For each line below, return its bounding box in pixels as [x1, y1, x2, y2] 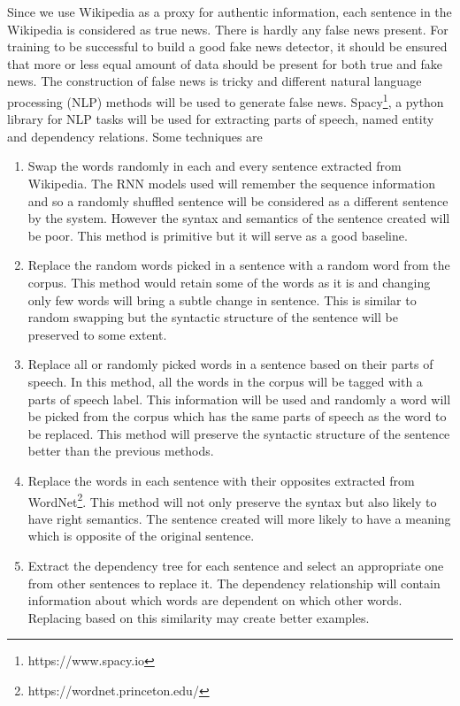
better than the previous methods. [27, 441, 214, 460]
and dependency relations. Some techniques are [7, 127, 263, 145]
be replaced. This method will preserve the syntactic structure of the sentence [27, 424, 450, 442]
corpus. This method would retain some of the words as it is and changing [27, 272, 431, 291]
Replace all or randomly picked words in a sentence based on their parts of [27, 355, 433, 373]
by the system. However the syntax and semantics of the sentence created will [27, 209, 450, 227]
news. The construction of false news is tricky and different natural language [7, 72, 422, 90]
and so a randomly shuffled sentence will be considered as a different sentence [27, 191, 448, 210]
